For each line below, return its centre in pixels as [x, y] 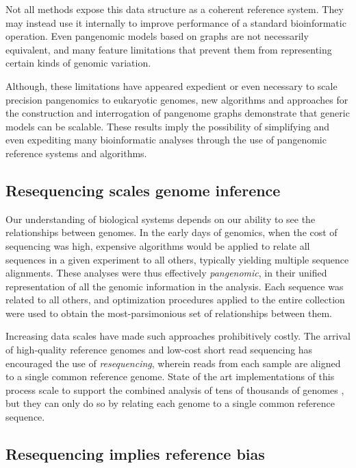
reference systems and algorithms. [76, 153]
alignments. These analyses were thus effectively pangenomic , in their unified [166, 273]
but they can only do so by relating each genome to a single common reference [170, 403]
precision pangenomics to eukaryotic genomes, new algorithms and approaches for [177, 99]
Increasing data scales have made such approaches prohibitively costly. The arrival [178, 336]
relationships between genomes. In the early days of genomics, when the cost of [171, 232]
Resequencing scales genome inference [143, 190]
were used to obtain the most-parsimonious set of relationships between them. [169, 313]
